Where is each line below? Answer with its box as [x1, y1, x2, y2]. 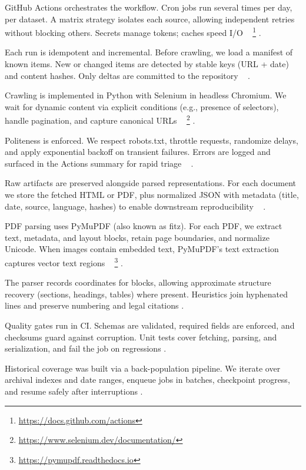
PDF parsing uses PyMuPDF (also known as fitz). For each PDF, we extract [5, 220, 282, 232]
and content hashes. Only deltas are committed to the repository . [5, 69, 250, 81]
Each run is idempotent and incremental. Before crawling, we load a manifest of [5, 46, 293, 58]
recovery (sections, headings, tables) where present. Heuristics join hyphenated [5, 287, 288, 300]
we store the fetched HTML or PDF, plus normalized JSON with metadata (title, [5, 188, 299, 201]
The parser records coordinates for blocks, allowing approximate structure [5, 276, 271, 289]
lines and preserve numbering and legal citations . [5, 299, 184, 312]
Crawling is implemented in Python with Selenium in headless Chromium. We [5, 89, 287, 101]
